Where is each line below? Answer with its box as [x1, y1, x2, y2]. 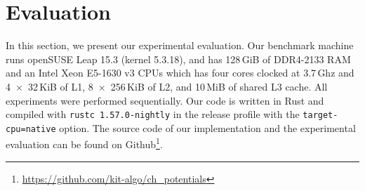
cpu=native [6, 124, 56, 134]
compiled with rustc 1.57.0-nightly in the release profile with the [6, 107, 300, 121]
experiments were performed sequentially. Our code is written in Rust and [6, 93, 324, 107]
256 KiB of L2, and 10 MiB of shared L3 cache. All [110, 79, 328, 93]
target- [303, 110, 338, 121]
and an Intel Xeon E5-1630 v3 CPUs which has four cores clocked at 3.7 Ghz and [6, 65, 354, 80]
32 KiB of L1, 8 [27, 79, 93, 93]
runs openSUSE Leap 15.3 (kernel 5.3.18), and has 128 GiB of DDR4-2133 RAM [6, 51, 351, 66]
